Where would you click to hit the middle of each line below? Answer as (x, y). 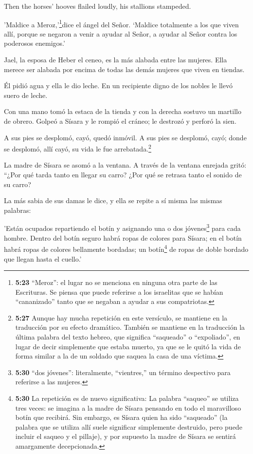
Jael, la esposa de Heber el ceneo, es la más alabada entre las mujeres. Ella (116, 60)
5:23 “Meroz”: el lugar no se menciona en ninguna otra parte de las (116, 282)
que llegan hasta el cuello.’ (43, 258)
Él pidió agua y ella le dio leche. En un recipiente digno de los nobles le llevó (118, 85)
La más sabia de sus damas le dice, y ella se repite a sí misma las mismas (113, 200)
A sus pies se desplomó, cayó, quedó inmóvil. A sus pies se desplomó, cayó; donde (125, 137)
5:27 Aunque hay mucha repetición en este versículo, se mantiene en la (121, 317)
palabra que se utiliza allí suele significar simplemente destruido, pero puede (129, 426)
